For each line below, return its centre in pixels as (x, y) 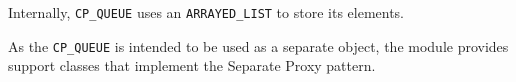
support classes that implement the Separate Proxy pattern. (192, 65)
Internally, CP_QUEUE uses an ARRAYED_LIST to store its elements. (206, 12)
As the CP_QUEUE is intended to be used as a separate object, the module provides (258, 45)
